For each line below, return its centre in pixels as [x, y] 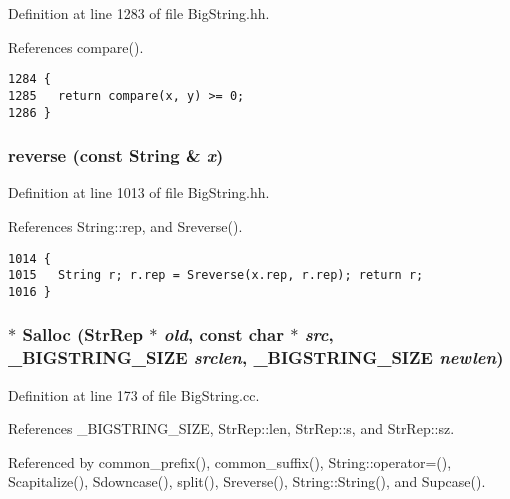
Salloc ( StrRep [83, 334]
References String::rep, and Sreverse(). [125, 225]
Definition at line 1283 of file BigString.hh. [139, 13]
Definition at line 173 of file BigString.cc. [134, 394]
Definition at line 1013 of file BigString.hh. [139, 192]
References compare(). [76, 46]
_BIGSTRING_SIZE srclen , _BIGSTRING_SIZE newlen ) [256, 357]
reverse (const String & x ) [116, 155]
